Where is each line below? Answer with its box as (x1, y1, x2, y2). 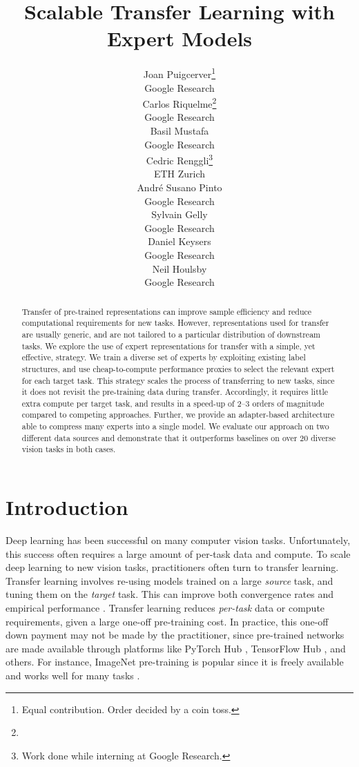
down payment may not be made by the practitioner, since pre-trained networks (6, 628, 345, 642)
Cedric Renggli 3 (146, 151, 213, 167)
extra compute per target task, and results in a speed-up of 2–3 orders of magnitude (21, 397, 324, 409)
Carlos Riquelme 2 (142, 95, 217, 110)
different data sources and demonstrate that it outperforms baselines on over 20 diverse (21, 431, 336, 443)
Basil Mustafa (150, 124, 209, 137)
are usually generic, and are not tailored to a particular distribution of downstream (21, 328, 320, 340)
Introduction (6, 493, 128, 521)
